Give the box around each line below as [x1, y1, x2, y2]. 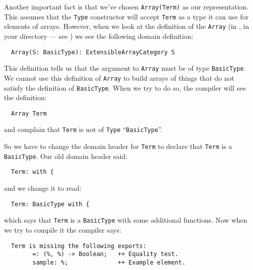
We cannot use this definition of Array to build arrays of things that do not [4, 72, 235, 83]
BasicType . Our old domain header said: [4, 150, 128, 161]
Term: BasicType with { [11, 200, 89, 208]
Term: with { [11, 168, 54, 176]
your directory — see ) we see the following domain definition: [4, 30, 193, 41]
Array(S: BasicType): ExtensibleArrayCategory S [11, 48, 175, 56]
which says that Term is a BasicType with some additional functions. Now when [4, 215, 248, 225]
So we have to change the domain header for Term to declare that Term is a [4, 141, 232, 151]
